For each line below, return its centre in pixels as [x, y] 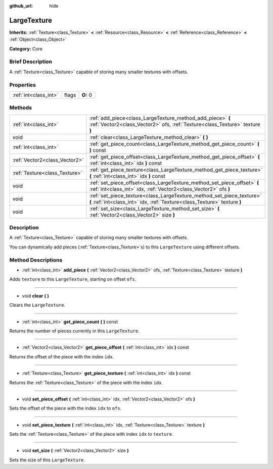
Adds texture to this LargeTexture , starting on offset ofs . [73, 279]
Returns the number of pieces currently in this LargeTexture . [75, 331]
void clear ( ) [35, 296]
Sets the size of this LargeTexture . [47, 460]
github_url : [21, 6]
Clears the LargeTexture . [37, 305]
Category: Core [26, 48]
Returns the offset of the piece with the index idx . [62, 356]
